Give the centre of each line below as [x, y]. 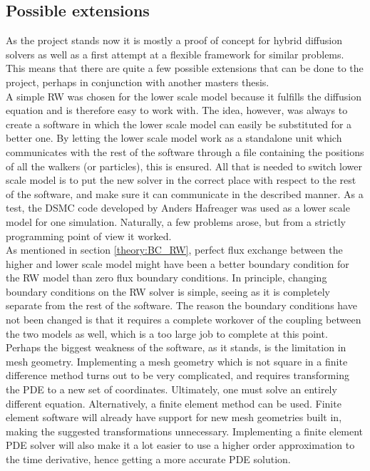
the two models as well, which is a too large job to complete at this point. [167, 333]
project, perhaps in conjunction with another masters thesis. [138, 82]
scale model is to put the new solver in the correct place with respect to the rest [181, 180]
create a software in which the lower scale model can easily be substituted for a [179, 124]
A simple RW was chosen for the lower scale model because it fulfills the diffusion [184, 96]
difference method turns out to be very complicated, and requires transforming [178, 375]
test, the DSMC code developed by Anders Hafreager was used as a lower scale [178, 208]
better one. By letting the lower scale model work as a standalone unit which [174, 138]
